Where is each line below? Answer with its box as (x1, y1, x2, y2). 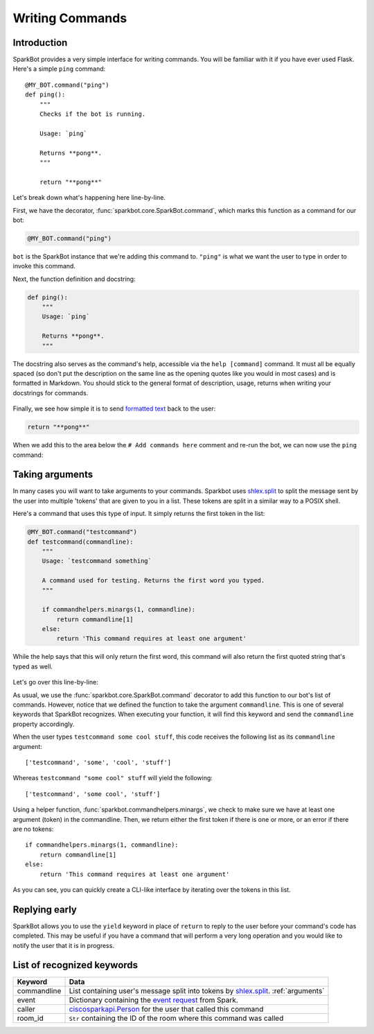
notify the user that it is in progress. (12, 941, 114, 949)
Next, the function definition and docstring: (12, 275, 136, 283)
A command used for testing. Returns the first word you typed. (42, 576, 265, 585)
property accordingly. (12, 720, 75, 728)
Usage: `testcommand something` (42, 557, 152, 565)
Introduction (12, 37, 68, 49)
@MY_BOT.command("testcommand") (27, 528, 138, 536)
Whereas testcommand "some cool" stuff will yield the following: (12, 774, 213, 782)
